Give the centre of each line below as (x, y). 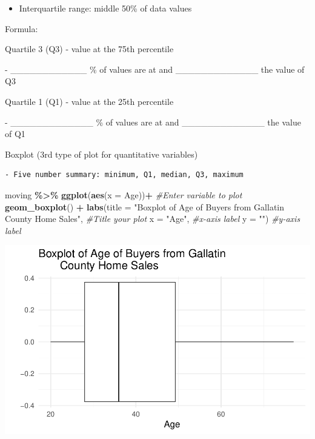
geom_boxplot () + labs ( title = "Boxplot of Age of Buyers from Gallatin (145, 206)
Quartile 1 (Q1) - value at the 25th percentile (89, 101)
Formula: (22, 28)
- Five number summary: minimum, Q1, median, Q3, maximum (124, 175)
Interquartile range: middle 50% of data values (105, 8)
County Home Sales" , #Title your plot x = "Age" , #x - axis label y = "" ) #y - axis (153, 219)
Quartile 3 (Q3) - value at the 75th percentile (89, 49)
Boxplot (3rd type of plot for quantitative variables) (101, 154)
